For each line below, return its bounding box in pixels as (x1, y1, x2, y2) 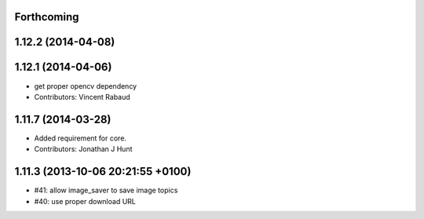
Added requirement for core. (34, 133, 127, 143)
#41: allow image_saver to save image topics (34, 185, 178, 195)
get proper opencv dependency (34, 81, 137, 90)
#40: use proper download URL (34, 196, 137, 206)
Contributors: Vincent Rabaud (34, 92, 131, 101)
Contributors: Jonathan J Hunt (34, 144, 133, 154)
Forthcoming (14, 10, 79, 24)
